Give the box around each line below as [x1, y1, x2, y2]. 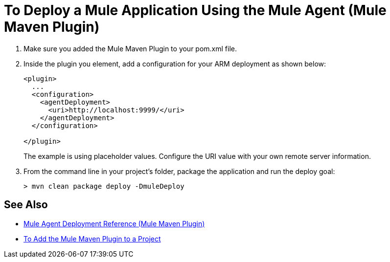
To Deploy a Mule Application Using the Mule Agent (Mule [4, 2, 387, 19]
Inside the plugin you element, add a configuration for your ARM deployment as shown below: [23, 59, 326, 68]
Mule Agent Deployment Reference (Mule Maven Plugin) [23, 219, 205, 228]
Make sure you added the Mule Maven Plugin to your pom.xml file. [23, 44, 237, 53]
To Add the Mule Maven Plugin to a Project [23, 234, 161, 243]
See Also [4, 198, 48, 211]
